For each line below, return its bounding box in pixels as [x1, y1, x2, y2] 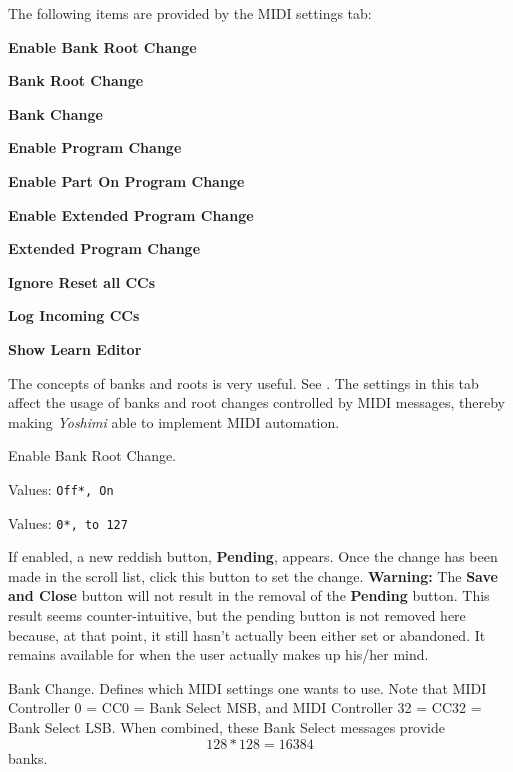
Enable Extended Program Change [8, 204, 254, 225]
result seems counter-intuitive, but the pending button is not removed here [8, 605, 466, 625]
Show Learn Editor [8, 338, 142, 359]
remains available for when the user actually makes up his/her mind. [8, 644, 429, 665]
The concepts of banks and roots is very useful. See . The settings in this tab [8, 372, 479, 393]
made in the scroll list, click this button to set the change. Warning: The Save [8, 565, 498, 586]
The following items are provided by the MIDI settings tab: [8, 3, 372, 23]
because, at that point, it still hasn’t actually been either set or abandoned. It [8, 624, 486, 645]
